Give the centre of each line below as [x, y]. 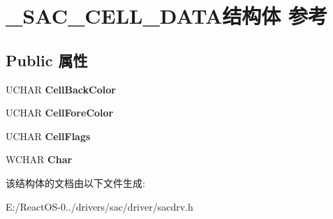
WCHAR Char [39, 159]
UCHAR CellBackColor [61, 89]
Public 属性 [47, 60]
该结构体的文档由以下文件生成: [75, 182]
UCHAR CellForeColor [60, 113]
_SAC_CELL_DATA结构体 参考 [166, 16]
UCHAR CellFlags [48, 136]
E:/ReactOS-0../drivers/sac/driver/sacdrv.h [99, 206]
